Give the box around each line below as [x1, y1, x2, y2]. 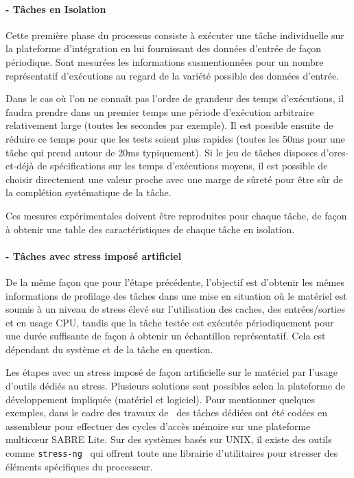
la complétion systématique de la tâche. [5, 185, 172, 200]
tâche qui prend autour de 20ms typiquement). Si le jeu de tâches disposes [5, 145, 318, 159]
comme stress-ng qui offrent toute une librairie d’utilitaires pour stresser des [5, 446, 338, 460]
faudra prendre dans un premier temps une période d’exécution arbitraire [5, 104, 314, 119]
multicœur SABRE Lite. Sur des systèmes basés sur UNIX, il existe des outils [5, 432, 332, 446]
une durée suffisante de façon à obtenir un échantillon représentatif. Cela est [5, 328, 326, 343]
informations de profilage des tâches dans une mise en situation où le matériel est [5, 288, 347, 302]
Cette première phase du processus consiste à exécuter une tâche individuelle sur [5, 27, 344, 42]
